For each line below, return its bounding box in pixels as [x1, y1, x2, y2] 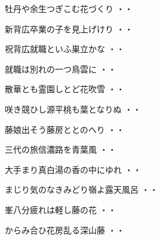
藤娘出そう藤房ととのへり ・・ [5, 123, 125, 135]
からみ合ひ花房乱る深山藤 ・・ [5, 223, 125, 236]
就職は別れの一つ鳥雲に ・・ [5, 62, 116, 75]
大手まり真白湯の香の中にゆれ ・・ [5, 163, 141, 175]
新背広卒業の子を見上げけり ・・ [5, 22, 133, 35]
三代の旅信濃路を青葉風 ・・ [5, 143, 116, 156]
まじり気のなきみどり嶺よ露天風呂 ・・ [5, 183, 158, 196]
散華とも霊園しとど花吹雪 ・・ [5, 83, 125, 95]
